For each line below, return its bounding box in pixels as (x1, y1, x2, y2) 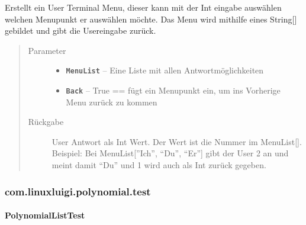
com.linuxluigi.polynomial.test (5, 184, 151, 198)
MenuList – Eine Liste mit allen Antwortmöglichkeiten (66, 64, 264, 76)
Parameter (28, 44, 66, 56)
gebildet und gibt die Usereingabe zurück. (5, 24, 156, 37)
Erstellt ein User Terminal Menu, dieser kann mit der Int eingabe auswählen (5, 1, 282, 13)
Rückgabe (28, 115, 64, 128)
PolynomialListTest (5, 209, 85, 221)
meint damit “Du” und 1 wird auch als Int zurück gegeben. (51, 159, 266, 171)
